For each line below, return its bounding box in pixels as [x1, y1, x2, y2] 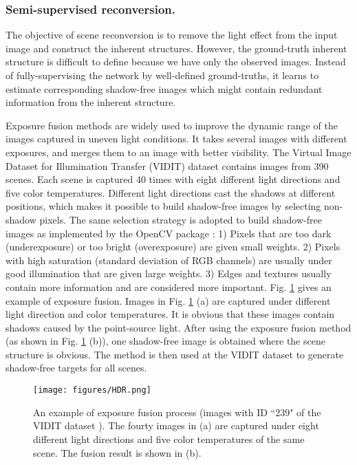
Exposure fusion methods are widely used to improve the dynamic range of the [6, 118, 338, 132]
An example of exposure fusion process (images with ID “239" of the [33, 404, 321, 419]
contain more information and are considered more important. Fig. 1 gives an [6, 279, 332, 294]
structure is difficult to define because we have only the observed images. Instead [6, 54, 346, 69]
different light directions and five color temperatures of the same [33, 431, 305, 446]
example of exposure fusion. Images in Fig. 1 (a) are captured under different [6, 293, 331, 307]
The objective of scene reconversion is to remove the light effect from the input [6, 28, 338, 42]
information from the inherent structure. [6, 95, 176, 109]
